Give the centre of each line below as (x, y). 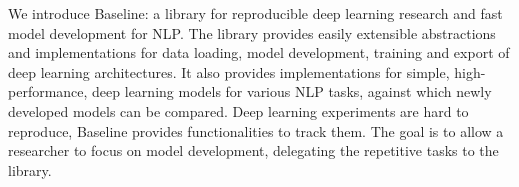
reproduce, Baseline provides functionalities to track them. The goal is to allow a (256, 130)
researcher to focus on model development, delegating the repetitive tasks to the (253, 150)
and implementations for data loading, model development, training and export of (259, 52)
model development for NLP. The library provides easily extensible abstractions (252, 32)
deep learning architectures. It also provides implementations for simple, (229, 71)
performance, (48, 91)
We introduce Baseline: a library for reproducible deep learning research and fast (255, 13)
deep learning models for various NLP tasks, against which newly (292, 91)
